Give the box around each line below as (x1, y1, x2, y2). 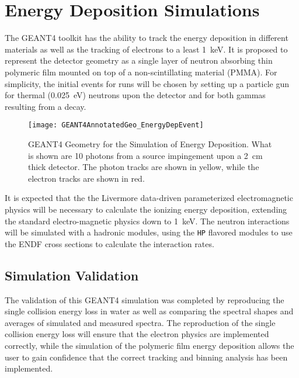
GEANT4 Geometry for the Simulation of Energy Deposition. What (28, 137, 272, 150)
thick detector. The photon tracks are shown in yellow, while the (28, 161, 259, 173)
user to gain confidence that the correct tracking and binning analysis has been (5, 351, 288, 363)
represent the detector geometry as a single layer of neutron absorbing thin (5, 54, 273, 67)
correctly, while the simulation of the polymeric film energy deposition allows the (5, 339, 294, 351)
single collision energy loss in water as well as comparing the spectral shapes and (5, 305, 294, 317)
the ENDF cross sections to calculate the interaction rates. (5, 237, 214, 249)
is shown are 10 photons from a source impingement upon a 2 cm (28, 149, 263, 161)
